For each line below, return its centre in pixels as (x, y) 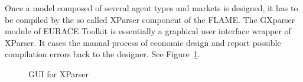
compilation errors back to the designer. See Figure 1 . (102, 54)
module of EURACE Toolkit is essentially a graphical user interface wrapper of (148, 31)
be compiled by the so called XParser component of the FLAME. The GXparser (150, 19)
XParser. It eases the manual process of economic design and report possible (143, 42)
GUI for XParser (58, 73)
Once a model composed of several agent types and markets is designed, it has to (151, 8)
